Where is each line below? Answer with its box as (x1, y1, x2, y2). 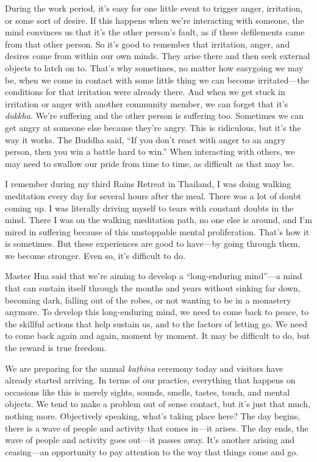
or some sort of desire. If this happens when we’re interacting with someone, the (5, 13, 304, 26)
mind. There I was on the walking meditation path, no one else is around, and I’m (5, 213, 312, 226)
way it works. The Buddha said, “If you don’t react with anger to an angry (5, 133, 286, 146)
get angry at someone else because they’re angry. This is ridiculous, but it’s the (5, 121, 301, 133)
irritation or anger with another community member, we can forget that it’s (5, 97, 288, 110)
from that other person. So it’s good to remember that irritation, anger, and (5, 37, 290, 50)
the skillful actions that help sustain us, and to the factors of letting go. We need (5, 317, 307, 330)
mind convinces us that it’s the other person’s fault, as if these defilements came (5, 26, 305, 38)
